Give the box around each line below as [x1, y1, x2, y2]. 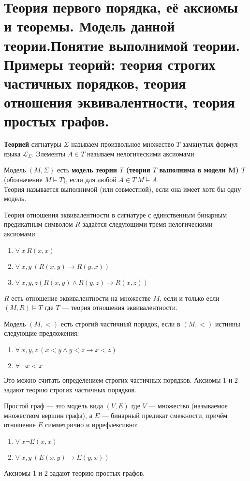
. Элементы [32, 148, 65, 158]
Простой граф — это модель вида [4, 401, 103, 411]
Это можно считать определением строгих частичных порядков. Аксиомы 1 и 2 [4, 374, 238, 385]
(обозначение [4, 174, 43, 185]
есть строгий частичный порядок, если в [60, 318, 180, 328]
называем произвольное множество [71, 139, 174, 149]
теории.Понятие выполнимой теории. [4, 35, 240, 55]
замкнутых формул [182, 139, 238, 149]
